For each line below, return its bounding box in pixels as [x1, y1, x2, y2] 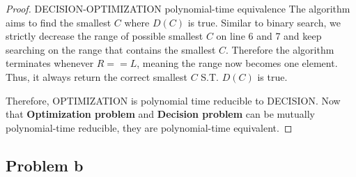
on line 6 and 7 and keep [216, 29, 322, 43]
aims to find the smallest [6, 15, 111, 29]
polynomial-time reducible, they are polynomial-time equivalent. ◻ [6, 120, 293, 134]
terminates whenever [6, 56, 94, 70]
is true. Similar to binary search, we [187, 15, 341, 29]
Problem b [6, 154, 84, 176]
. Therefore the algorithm [226, 42, 334, 56]
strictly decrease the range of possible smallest [6, 29, 203, 43]
